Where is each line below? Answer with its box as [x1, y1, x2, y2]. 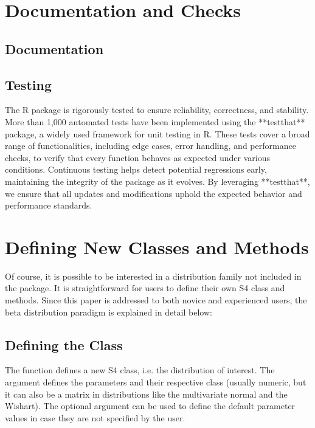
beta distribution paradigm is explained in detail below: [5, 305, 212, 318]
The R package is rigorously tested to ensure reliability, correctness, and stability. [5, 103, 309, 116]
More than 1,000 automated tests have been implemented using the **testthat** [5, 115, 305, 128]
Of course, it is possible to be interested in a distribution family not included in [5, 269, 302, 282]
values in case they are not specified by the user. [5, 411, 185, 424]
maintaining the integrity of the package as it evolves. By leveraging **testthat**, [5, 174, 310, 187]
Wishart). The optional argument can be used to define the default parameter [5, 399, 296, 412]
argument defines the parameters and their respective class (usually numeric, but [5, 376, 306, 388]
